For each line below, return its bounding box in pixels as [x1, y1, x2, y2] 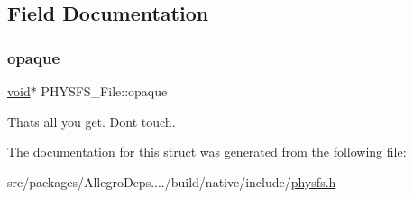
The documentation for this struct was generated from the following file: [7, 142, 407, 161]
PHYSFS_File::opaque [41, 82, 168, 100]
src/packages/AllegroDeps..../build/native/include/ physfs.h [7, 172, 336, 191]
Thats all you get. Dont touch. [7, 112, 176, 130]
